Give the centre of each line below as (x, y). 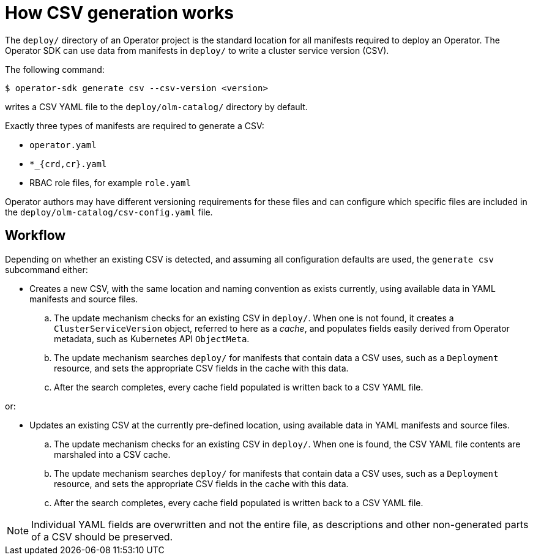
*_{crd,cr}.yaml (68, 164)
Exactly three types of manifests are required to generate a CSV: (135, 125)
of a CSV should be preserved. (102, 536)
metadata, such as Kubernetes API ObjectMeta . (152, 338)
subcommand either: (47, 269)
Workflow (35, 236)
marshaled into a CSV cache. (112, 454)
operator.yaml (63, 145)
